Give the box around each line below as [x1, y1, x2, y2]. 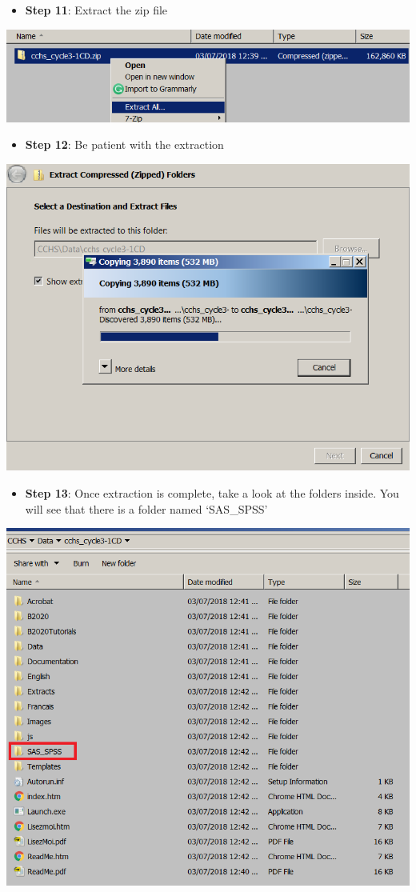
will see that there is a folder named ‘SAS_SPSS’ [25, 500, 268, 517]
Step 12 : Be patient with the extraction [25, 136, 224, 153]
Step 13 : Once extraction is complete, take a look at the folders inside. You [25, 485, 399, 502]
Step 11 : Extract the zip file [25, 2, 168, 18]
